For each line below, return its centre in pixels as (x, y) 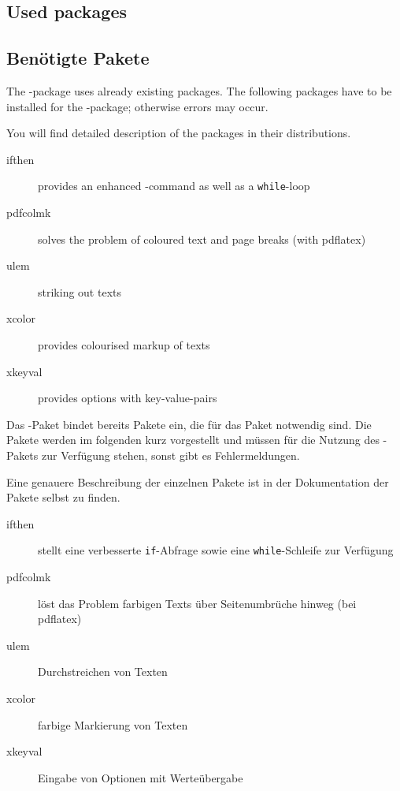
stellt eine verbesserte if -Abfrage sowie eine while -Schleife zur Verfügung (216, 550)
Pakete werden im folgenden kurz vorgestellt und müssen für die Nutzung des (193, 440)
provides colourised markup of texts (124, 344)
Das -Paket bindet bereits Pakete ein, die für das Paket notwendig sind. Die (189, 424)
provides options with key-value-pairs (128, 398)
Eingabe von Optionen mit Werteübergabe (141, 777)
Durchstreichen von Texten (103, 672)
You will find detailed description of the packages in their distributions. (179, 133)
